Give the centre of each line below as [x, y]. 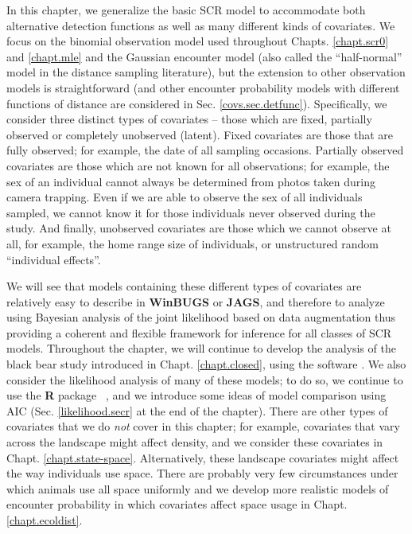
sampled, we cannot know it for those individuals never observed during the [191, 212]
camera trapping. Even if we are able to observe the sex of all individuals [185, 197]
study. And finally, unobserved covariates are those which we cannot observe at [199, 228]
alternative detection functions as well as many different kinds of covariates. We [201, 25]
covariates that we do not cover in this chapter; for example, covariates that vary [203, 426]
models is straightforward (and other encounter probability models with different [203, 87]
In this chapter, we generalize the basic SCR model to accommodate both [186, 10]
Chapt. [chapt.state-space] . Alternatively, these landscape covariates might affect [203, 457]
